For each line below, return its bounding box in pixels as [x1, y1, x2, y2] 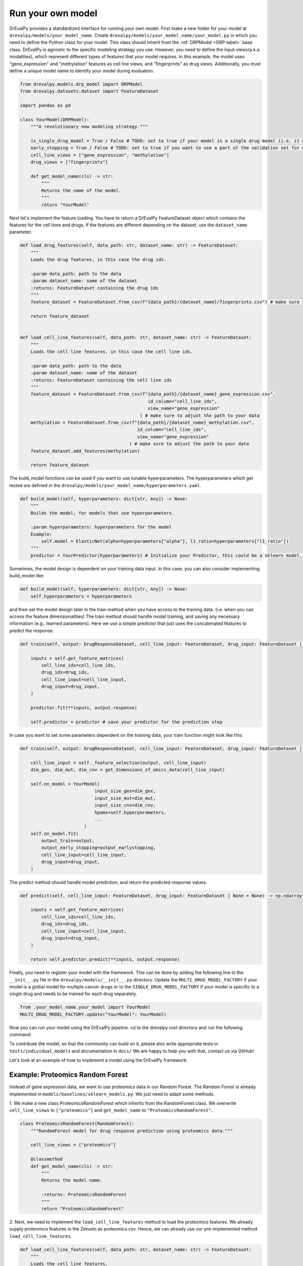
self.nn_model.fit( [30, 830, 79, 837]
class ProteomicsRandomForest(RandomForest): [20, 1121, 135, 1127]
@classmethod [30, 1156, 63, 1162]
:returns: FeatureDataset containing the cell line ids [30, 377, 172, 383]
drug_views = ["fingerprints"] [30, 160, 108, 165]
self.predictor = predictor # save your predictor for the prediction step [30, 719, 223, 725]
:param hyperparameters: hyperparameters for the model [30, 524, 172, 530]
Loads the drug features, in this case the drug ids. [30, 257, 167, 263]
